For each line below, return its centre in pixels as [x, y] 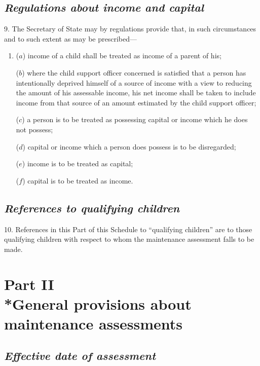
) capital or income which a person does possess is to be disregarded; [129, 146]
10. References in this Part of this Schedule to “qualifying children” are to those [128, 229]
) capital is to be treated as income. [78, 180]
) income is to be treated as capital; [78, 163]
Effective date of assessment [80, 356]
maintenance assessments [93, 323]
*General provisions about [98, 303]
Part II [29, 284]
